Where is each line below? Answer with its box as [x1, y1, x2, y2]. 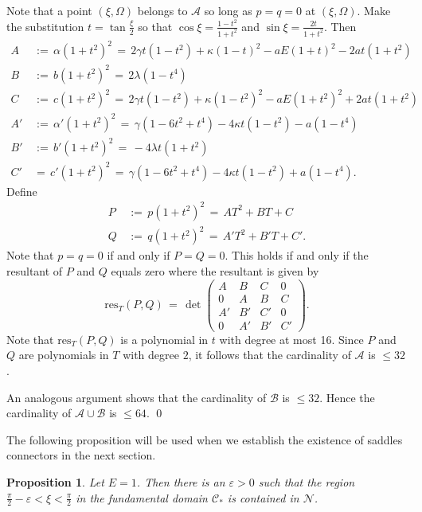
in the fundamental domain [76, 489, 208, 506]
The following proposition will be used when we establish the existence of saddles [6, 431, 403, 448]
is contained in [227, 489, 299, 506]
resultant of [6, 262, 63, 279]
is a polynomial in [120, 330, 209, 347]
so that [138, 18, 173, 34]
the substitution [6, 18, 84, 34]
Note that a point [6, 2, 92, 18]
